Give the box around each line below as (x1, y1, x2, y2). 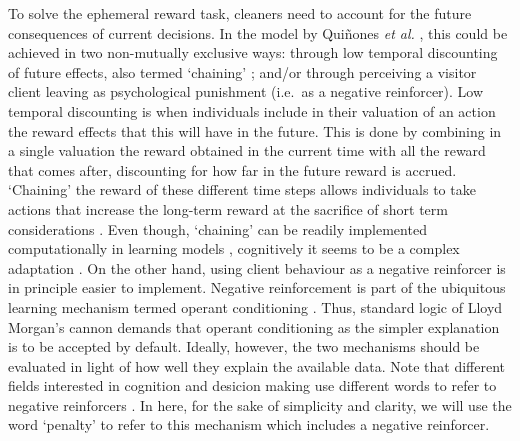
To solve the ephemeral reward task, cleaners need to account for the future (8, 3, 472, 23)
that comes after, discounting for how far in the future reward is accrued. (8, 159, 457, 180)
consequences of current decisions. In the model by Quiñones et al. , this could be (8, 22, 508, 43)
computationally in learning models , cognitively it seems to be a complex (8, 238, 460, 259)
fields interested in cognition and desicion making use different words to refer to (8, 375, 497, 396)
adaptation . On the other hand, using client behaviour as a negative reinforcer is (8, 257, 506, 278)
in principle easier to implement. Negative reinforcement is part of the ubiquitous (8, 277, 506, 298)
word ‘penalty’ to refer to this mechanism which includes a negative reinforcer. (8, 414, 490, 435)
